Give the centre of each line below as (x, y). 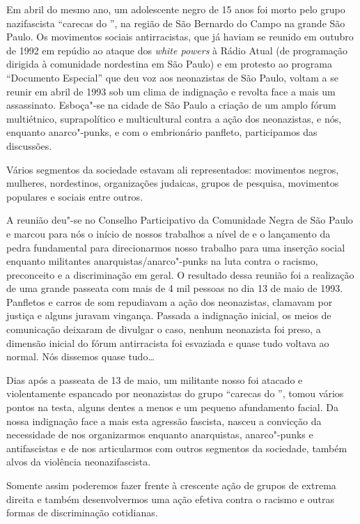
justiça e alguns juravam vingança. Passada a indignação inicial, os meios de (169, 315)
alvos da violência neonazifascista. (79, 462)
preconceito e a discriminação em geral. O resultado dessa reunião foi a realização (180, 274)
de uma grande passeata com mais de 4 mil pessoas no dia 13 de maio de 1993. (175, 288)
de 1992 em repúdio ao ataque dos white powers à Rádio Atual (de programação (177, 50)
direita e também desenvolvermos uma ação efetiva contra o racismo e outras (170, 499)
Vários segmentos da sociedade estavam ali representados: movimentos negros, (173, 169)
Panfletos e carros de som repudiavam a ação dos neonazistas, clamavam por (170, 301)
